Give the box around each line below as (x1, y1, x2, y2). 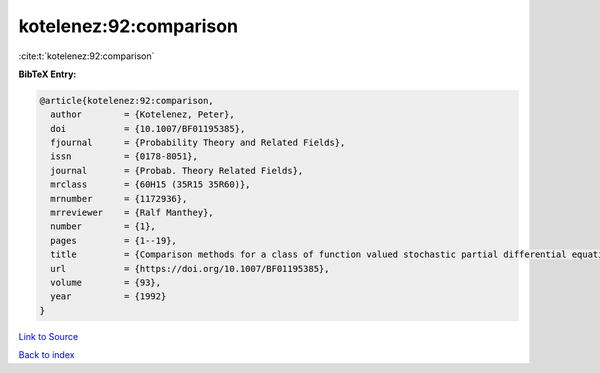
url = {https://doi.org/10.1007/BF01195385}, (50, 263, 330, 274)
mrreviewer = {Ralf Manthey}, (50, 207, 214, 219)
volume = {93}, (50, 277, 162, 288)
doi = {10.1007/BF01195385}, (50, 123, 246, 134)
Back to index (18, 349, 75, 361)
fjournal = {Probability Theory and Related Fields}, (50, 137, 346, 149)
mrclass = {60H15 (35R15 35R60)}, (50, 179, 251, 190)
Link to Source (18, 330, 79, 342)
